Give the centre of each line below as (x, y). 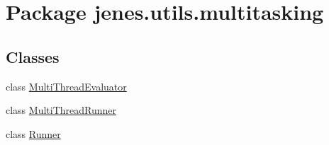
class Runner (33, 133)
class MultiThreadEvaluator (66, 86)
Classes (33, 56)
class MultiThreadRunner (61, 110)
